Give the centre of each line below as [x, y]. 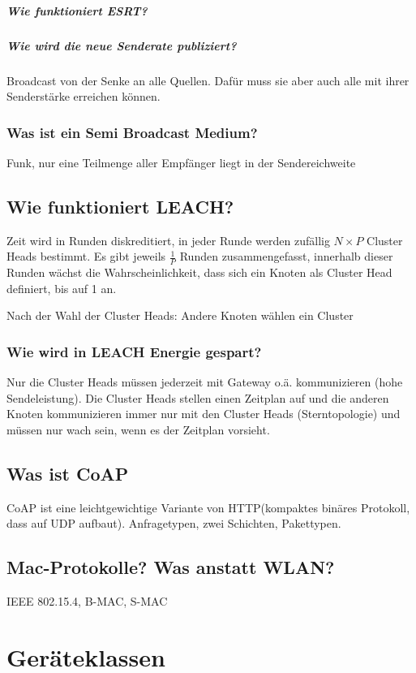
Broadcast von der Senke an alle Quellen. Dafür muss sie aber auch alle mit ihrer [208, 80]
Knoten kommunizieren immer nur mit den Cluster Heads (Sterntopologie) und [204, 414]
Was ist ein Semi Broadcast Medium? [132, 132]
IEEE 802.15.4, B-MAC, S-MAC [87, 601]
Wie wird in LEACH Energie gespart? [134, 351]
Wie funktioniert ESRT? [77, 10]
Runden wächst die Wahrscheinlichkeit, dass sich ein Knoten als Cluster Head [199, 272]
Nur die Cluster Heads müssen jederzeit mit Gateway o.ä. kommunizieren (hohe [205, 382]
